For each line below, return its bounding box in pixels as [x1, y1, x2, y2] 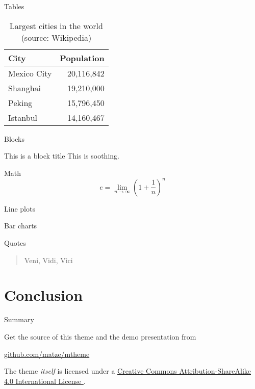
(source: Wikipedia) [21, 31, 92, 43]
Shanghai [8, 82, 41, 94]
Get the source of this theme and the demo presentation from [4, 331, 196, 342]
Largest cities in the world [9, 19, 103, 32]
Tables [4, 1, 24, 11]
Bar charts [4, 220, 37, 231]
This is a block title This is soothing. [4, 150, 119, 161]
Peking [8, 96, 33, 109]
